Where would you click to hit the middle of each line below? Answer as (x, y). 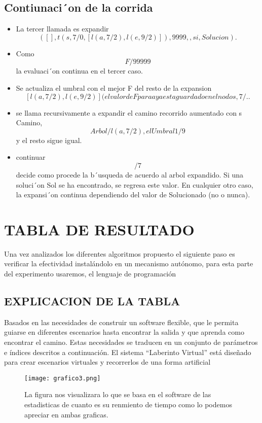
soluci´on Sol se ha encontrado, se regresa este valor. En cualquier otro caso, (135, 184)
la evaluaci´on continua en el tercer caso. (79, 71)
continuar (31, 157)
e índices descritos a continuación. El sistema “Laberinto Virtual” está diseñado (128, 352)
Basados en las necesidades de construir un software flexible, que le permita (121, 322)
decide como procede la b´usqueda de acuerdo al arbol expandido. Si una (130, 174)
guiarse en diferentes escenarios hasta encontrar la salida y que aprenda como (124, 332)
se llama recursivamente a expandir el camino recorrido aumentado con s (129, 112)
